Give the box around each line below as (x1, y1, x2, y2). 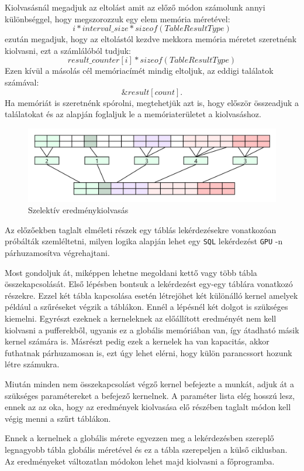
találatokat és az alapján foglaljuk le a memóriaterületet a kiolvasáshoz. (5, 108, 261, 120)
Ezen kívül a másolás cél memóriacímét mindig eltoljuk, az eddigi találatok (5, 64, 274, 77)
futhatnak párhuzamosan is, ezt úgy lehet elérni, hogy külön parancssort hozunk (5, 346, 292, 359)
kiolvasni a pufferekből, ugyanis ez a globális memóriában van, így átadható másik (5, 323, 299, 336)
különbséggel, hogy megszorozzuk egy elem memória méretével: (5, 12, 230, 25)
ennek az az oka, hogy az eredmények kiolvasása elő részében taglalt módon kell (5, 401, 291, 413)
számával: (5, 76, 39, 88)
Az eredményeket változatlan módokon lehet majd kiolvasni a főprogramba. (5, 455, 275, 467)
